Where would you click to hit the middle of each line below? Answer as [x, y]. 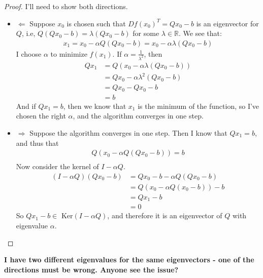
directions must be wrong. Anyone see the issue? [91, 269]
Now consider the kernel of [57, 166]
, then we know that [95, 106]
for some [146, 33]
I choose [29, 53]
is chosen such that [96, 23]
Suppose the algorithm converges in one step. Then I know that [128, 132]
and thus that [37, 143]
